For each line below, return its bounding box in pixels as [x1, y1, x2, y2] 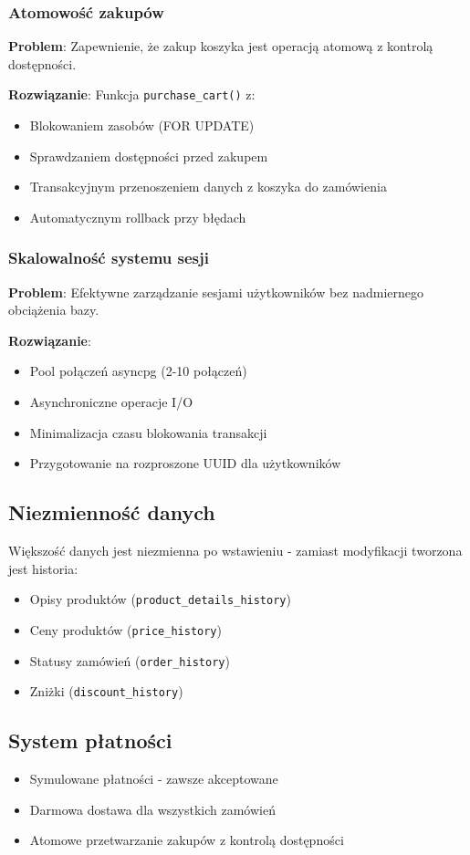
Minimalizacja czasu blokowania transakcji [29, 422, 267, 442]
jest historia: [8, 558, 78, 578]
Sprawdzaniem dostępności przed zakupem [29, 146, 268, 165]
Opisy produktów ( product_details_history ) [29, 589, 291, 609]
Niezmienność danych [8, 498, 215, 527]
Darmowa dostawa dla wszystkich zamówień [29, 799, 276, 819]
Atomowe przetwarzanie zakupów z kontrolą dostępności [29, 830, 344, 850]
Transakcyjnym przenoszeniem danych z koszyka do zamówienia [29, 177, 387, 196]
